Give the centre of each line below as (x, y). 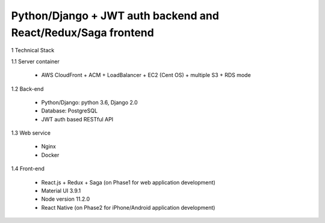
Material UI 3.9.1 (61, 191)
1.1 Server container (36, 61)
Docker (50, 155)
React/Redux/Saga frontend (83, 32)
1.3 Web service (31, 133)
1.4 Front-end (28, 169)
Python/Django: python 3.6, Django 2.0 (89, 102)
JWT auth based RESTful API (77, 119)
